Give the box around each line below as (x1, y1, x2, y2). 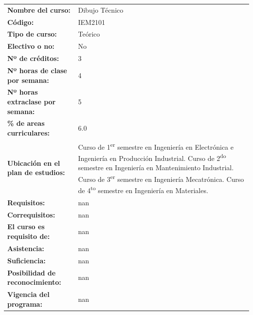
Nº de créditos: (7, 53, 59, 63)
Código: (7, 17, 34, 27)
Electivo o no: (7, 41, 54, 51)
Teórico (78, 29, 100, 39)
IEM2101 (78, 17, 105, 27)
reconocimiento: (7, 277, 61, 287)
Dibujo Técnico (78, 4, 124, 15)
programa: (7, 298, 42, 309)
